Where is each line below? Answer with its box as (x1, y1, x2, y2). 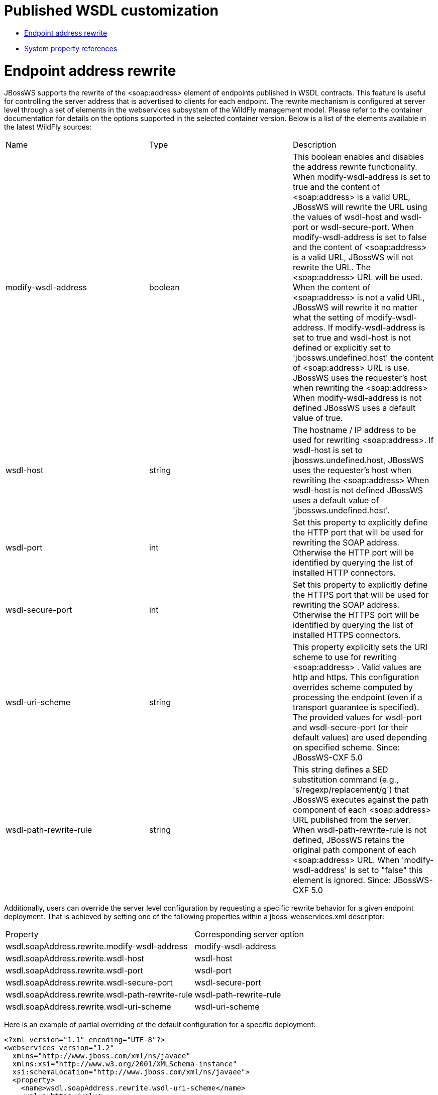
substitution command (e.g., (292, 775, 399, 785)
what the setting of (292, 312, 364, 323)
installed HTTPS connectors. (292, 630, 401, 640)
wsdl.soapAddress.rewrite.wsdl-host (6, 953, 144, 964)
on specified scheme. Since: (292, 742, 400, 753)
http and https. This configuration (292, 672, 419, 683)
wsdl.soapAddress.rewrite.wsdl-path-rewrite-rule (6, 990, 193, 1000)
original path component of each (292, 845, 416, 855)
